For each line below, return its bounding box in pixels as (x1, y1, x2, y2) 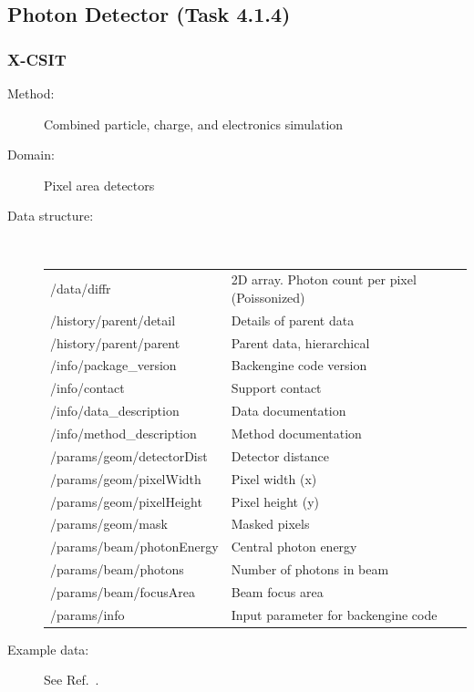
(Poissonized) (231, 287, 305, 306)
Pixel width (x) (231, 469, 317, 488)
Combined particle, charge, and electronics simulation (44, 114, 344, 133)
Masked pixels (231, 514, 310, 533)
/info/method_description (50, 423, 197, 442)
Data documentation (231, 401, 346, 420)
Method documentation (231, 423, 362, 442)
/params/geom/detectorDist (50, 446, 208, 465)
